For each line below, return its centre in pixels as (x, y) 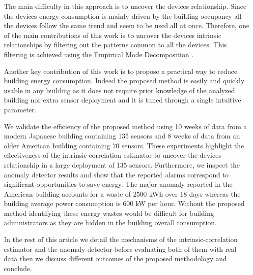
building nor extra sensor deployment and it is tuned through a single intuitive (123, 100)
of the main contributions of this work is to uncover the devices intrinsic (113, 35)
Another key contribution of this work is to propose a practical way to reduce (121, 71)
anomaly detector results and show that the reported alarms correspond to (116, 174)
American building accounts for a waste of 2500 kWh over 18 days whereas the (122, 193)
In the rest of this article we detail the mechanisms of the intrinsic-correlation (121, 239)
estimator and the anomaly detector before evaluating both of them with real (120, 249)
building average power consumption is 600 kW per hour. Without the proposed (124, 203)
